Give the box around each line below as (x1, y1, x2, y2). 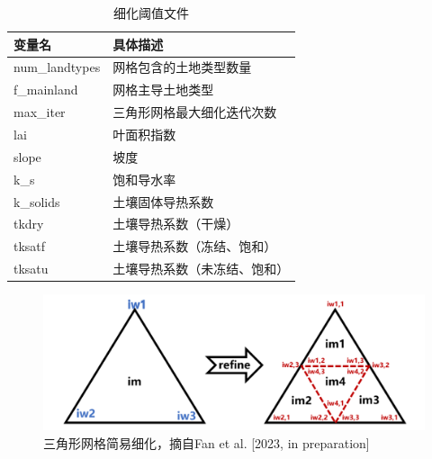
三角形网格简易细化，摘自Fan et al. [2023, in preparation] (43, 433, 370, 452)
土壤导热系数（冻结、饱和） (112, 237, 277, 256)
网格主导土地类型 (112, 80, 214, 99)
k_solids (13, 192, 60, 211)
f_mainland (13, 80, 78, 99)
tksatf (13, 237, 46, 256)
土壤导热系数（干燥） (112, 214, 239, 233)
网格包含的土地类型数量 (112, 58, 252, 76)
